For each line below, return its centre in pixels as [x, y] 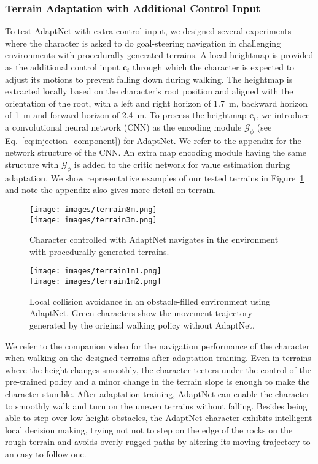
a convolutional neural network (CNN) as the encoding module [123, 127]
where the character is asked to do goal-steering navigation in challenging [143, 43]
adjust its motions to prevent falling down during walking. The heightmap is [149, 79]
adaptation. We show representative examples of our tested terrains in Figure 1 [155, 177]
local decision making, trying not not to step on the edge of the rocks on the [149, 429]
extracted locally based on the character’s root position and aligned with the [149, 91]
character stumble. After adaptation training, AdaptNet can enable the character [157, 393]
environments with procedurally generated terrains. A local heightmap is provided [159, 55]
